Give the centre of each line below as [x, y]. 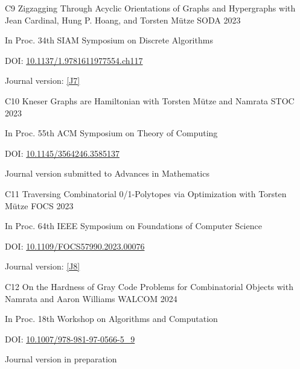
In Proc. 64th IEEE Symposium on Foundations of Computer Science [133, 226]
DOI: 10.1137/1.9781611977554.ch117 [74, 60]
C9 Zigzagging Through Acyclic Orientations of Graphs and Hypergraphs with [150, 8]
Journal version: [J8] [43, 266]
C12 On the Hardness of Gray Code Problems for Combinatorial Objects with [149, 286]
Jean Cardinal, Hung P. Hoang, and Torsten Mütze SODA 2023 [123, 20]
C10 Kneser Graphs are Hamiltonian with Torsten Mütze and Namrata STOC [150, 100]
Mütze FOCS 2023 [39, 205]
